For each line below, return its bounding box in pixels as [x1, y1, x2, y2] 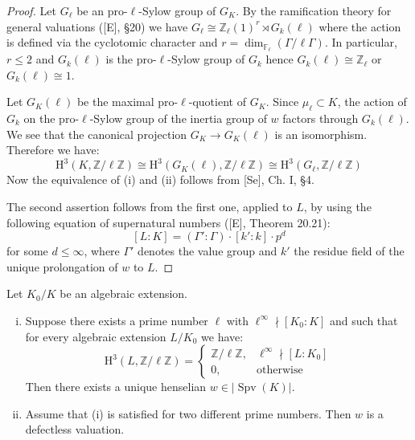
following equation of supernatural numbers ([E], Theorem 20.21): [6, 214, 331, 230]
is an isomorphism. [274, 125, 368, 142]
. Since [265, 93, 299, 110]
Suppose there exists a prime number [25, 312, 208, 328]
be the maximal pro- [76, 93, 179, 110]
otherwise [257, 364, 303, 376]
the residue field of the [294, 242, 405, 259]
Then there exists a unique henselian [25, 378, 207, 395]
